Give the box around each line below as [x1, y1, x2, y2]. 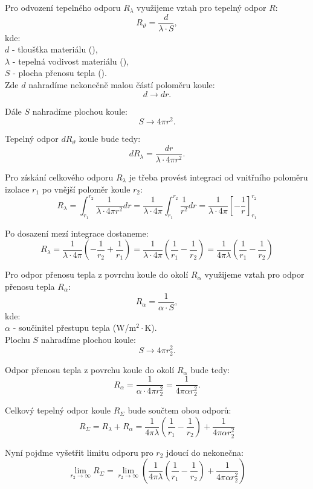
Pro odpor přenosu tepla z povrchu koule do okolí [5, 268, 189, 281]
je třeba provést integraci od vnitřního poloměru [129, 170, 308, 183]
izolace [5, 182, 30, 195]
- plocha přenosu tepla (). [13, 66, 107, 79]
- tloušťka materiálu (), [11, 43, 98, 56]
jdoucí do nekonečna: [166, 446, 244, 458]
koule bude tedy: [79, 132, 141, 145]
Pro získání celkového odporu [5, 170, 114, 183]
